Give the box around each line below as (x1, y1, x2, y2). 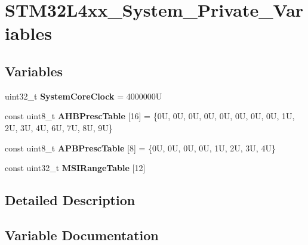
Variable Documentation (5, 225, 159, 244)
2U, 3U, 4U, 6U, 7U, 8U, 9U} (5, 121, 113, 134)
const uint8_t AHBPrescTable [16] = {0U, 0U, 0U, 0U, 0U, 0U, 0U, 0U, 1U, (5, 110, 295, 122)
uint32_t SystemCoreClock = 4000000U (5, 89, 162, 102)
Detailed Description (5, 191, 135, 209)
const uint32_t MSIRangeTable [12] (5, 162, 146, 174)
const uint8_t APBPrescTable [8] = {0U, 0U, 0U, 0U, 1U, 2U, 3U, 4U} (5, 141, 276, 154)
